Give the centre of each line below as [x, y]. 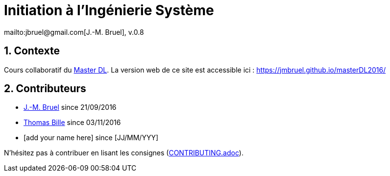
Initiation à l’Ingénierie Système [109, 10]
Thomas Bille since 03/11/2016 [72, 123]
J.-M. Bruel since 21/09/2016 [70, 107]
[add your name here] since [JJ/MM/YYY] [91, 138]
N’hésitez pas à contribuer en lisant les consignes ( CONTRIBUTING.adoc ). [124, 153]
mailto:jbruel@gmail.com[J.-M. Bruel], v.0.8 [74, 32]
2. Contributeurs [45, 89]
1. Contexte [32, 51]
